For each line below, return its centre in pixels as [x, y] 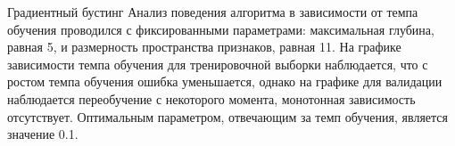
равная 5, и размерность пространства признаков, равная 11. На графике [204, 47]
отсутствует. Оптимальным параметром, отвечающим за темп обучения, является [227, 116]
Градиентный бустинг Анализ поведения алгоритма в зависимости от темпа [213, 12]
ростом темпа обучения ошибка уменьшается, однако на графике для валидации [225, 81]
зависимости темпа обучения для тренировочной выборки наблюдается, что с [218, 64]
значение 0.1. [43, 134]
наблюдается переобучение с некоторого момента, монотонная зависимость [211, 98]
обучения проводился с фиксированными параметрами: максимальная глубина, [221, 29]
